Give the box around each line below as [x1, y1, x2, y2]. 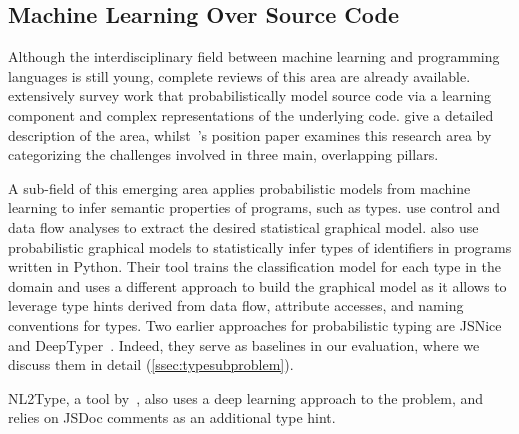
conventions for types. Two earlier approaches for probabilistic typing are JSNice [8, 314, 502, 335]
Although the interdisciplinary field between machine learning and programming [8, 46, 500, 67]
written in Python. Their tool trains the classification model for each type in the [8, 256, 501, 277]
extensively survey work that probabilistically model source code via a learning [8, 85, 492, 106]
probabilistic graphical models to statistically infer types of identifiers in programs [8, 236, 512, 257]
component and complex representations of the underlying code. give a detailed [8, 104, 494, 125]
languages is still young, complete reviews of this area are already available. [8, 65, 471, 86]
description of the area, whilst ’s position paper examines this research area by [8, 124, 492, 145]
